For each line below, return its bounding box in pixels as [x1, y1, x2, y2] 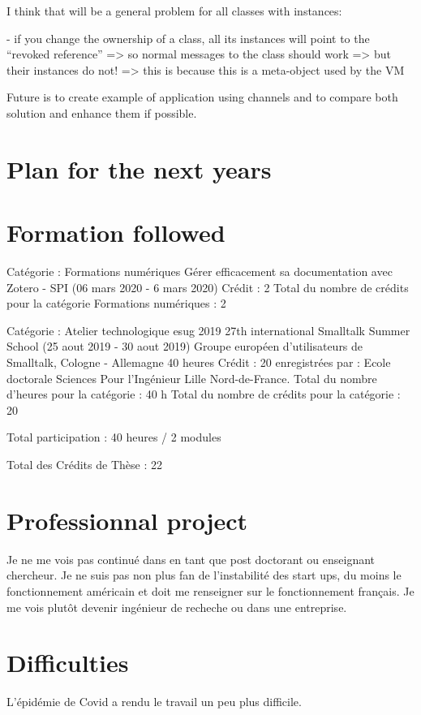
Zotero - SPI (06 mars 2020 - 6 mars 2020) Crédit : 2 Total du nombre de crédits [6, 278, 409, 295]
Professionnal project [6, 503, 248, 536]
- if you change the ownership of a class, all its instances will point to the [6, 29, 370, 46]
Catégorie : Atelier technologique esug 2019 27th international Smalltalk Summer [6, 321, 410, 338]
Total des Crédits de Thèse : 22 [6, 456, 162, 472]
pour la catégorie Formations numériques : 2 [6, 295, 226, 312]
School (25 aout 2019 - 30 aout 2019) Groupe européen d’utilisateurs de [6, 338, 363, 355]
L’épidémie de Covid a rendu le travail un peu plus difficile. [6, 693, 302, 710]
